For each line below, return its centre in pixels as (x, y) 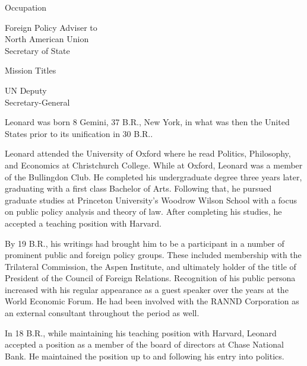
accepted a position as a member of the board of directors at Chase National (144, 344)
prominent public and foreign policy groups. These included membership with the (153, 255)
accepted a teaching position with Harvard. (83, 223)
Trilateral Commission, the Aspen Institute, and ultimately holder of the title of (151, 266)
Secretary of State (37, 50)
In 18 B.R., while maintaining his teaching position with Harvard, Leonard (141, 332)
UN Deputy (26, 90)
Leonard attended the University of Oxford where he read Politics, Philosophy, (148, 153)
